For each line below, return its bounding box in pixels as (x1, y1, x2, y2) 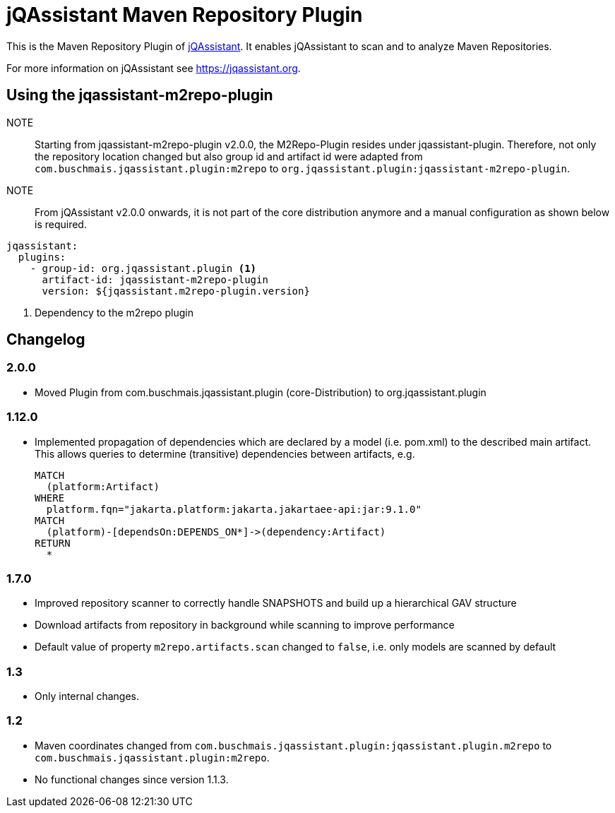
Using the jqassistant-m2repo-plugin (6, 86, 273, 105)
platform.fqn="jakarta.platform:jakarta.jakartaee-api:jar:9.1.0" (46, 503, 422, 515)
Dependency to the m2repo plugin (35, 306, 193, 319)
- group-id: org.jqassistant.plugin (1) (30, 262, 257, 274)
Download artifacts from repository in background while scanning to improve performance (35, 619, 455, 631)
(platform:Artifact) (46, 480, 160, 492)
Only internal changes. (35, 690, 140, 703)
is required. (35, 218, 87, 230)
